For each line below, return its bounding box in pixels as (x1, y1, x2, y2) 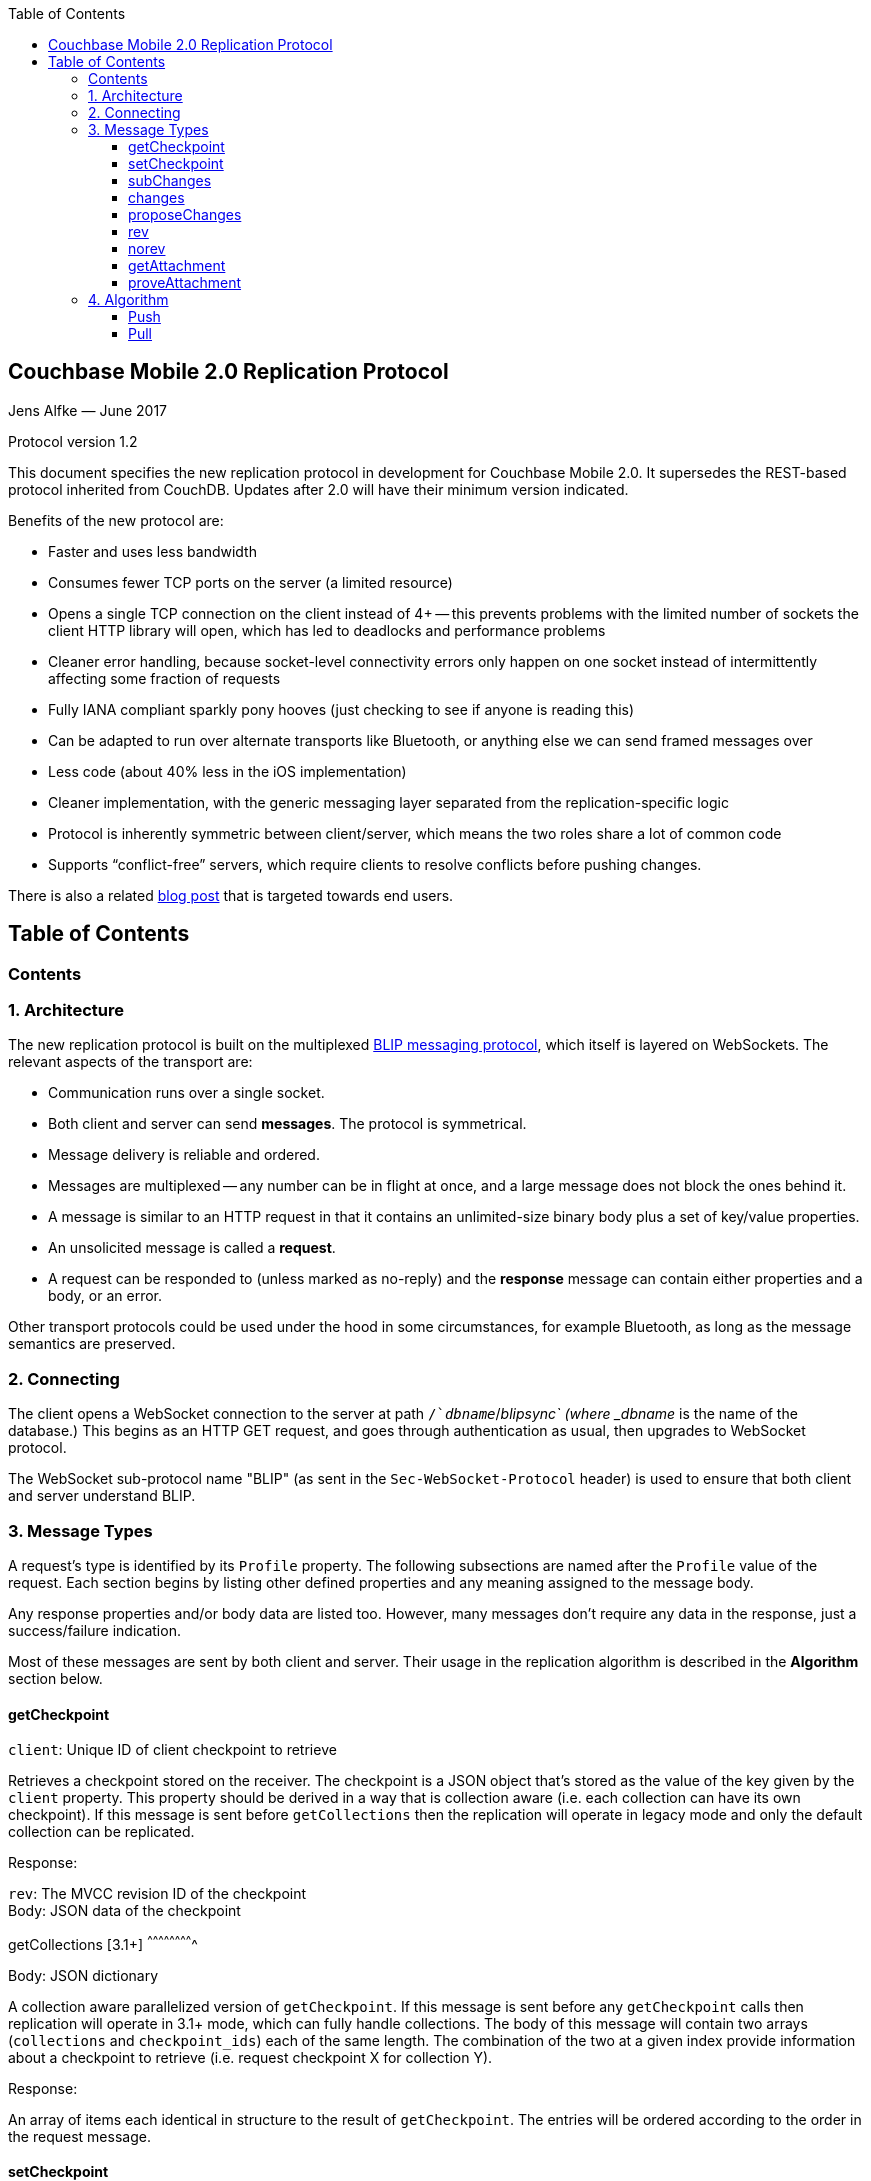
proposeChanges (128, 206, 242, 223)
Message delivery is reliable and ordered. (48, 1146, 320, 1164)
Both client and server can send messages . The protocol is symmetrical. (48, 1115, 527, 1133)
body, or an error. (48, 1287, 163, 1305)
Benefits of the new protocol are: (8, 511, 224, 529)
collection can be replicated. (8, 1823, 195, 1841)
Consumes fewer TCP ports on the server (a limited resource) (48, 573, 453, 591)
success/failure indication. (8, 1621, 181, 1639)
